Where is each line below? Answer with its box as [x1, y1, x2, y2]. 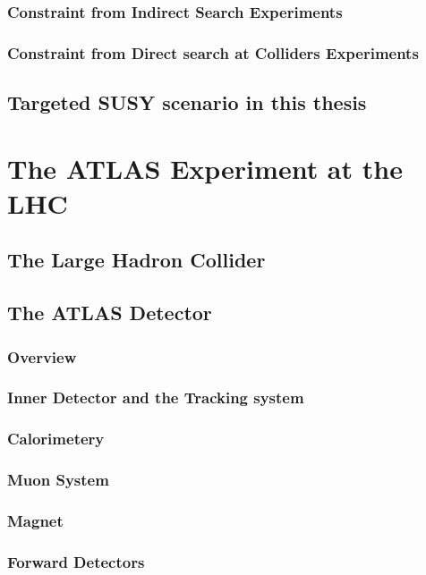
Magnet [7, 509, 64, 531]
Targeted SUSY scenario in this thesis [7, 89, 367, 116]
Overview [7, 345, 77, 368]
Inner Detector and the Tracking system [7, 386, 304, 409]
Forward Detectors [7, 550, 145, 572]
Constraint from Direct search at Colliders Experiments [7, 41, 419, 63]
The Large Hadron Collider [7, 246, 266, 274]
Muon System [7, 469, 109, 491]
